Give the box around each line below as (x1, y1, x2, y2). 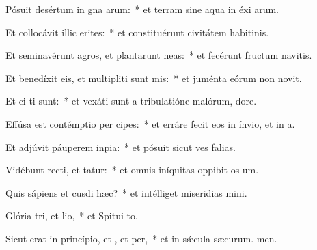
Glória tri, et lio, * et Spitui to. (5, 208, 138, 223)
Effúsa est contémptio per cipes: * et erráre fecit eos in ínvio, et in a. (5, 116, 295, 130)
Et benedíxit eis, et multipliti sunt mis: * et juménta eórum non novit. (5, 70, 302, 85)
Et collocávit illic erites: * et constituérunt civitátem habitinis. (5, 25, 269, 39)
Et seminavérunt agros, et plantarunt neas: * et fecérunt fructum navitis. (5, 48, 312, 62)
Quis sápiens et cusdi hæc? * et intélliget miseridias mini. (5, 185, 247, 199)
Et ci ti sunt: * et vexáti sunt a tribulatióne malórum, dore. (5, 94, 257, 108)
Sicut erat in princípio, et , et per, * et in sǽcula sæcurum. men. (5, 231, 277, 245)
